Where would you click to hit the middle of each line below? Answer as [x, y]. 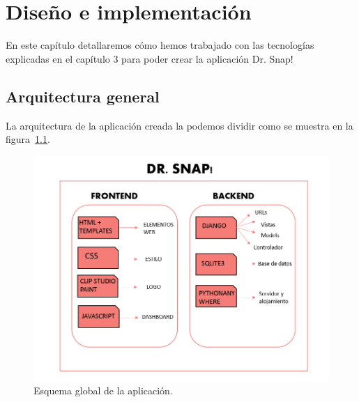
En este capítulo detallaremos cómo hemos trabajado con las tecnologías [160, 45]
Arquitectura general [83, 96]
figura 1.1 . [28, 139]
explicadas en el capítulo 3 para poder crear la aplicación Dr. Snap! [150, 58]
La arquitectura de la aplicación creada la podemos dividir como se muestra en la [179, 125]
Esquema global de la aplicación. [103, 391]
